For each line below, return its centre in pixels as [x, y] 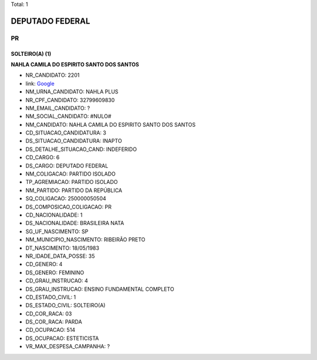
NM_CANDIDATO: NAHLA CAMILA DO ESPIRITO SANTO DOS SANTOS [111, 125]
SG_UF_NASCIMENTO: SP [57, 231]
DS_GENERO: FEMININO [55, 272]
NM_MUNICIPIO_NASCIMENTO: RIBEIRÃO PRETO [85, 240]
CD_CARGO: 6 [43, 157]
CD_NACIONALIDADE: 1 [54, 215]
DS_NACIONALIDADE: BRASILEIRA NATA [75, 223]
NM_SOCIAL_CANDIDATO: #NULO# [68, 116]
